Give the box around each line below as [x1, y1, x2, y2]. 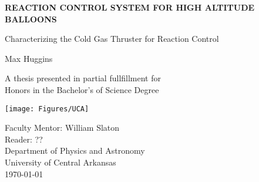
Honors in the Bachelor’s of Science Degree [5, 83, 159, 95]
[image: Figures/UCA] [5, 104, 89, 113]
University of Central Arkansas [5, 156, 116, 168]
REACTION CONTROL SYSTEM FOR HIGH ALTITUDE [5, 1, 255, 13]
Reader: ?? [5, 133, 43, 145]
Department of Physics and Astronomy [5, 144, 145, 157]
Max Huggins [5, 52, 53, 64]
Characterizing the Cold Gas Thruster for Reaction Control [5, 32, 219, 45]
